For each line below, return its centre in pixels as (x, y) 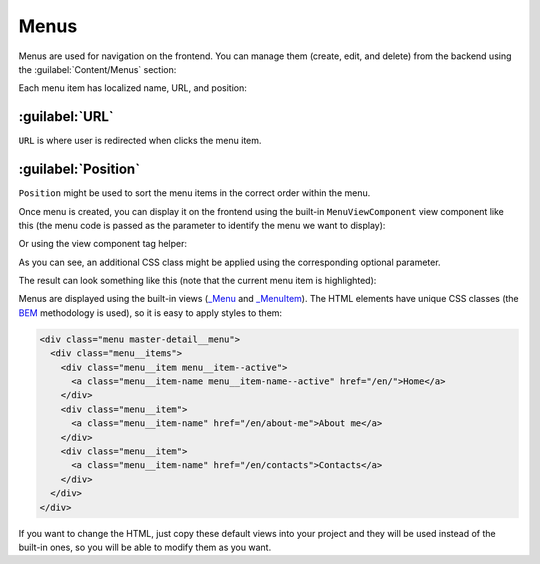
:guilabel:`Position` (79, 169)
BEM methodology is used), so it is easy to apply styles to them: (150, 312)
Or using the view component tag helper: (103, 244)
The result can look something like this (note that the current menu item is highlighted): (197, 281)
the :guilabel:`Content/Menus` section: (97, 69)
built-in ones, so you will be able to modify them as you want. (145, 547)
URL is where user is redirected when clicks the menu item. (140, 141)
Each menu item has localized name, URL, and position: (132, 88)
